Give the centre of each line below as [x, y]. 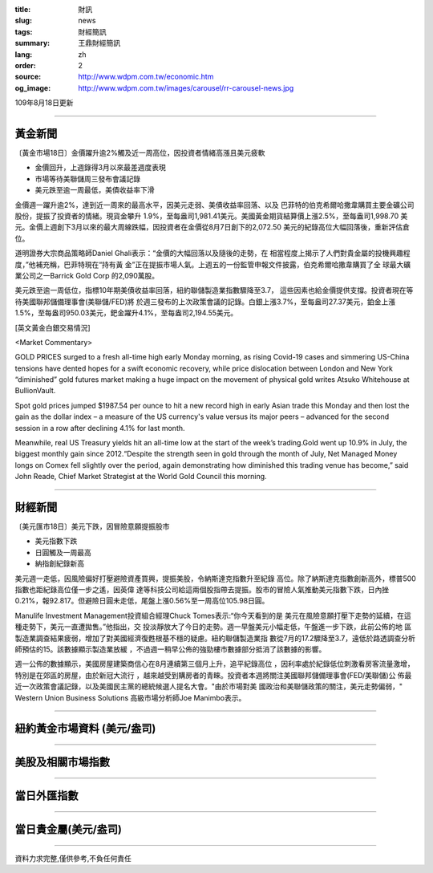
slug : [23, 21]
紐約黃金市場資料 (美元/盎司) [85, 729]
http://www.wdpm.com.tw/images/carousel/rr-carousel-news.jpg [186, 87]
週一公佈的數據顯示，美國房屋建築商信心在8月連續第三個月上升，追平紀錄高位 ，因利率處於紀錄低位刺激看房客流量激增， [214, 664]
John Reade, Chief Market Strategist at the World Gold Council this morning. [141, 477]
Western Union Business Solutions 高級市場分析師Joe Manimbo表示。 [130, 697]
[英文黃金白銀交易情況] [53, 327]
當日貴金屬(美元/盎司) [68, 829]
